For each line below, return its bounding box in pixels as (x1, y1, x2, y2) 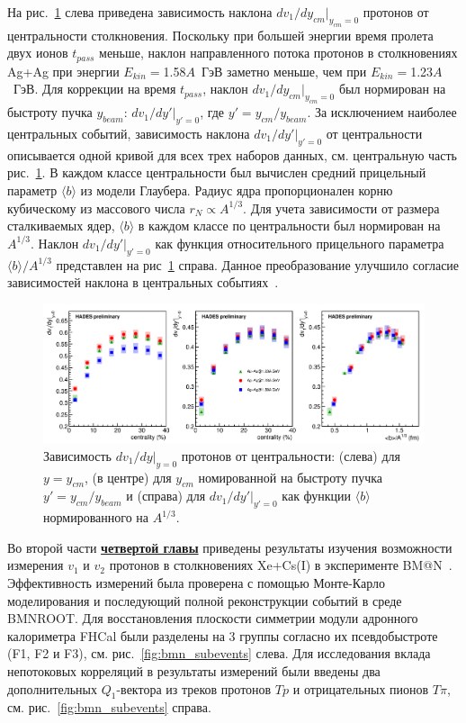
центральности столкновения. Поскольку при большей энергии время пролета (7, 25, 434, 44)
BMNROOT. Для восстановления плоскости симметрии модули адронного (7, 609, 418, 628)
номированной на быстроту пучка (198, 467, 383, 486)
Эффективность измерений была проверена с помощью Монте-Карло (7, 574, 386, 592)
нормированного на (43, 508, 149, 527)
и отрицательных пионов (292, 679, 429, 698)
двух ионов (7, 43, 68, 62)
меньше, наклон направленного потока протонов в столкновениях (99, 43, 458, 62)
